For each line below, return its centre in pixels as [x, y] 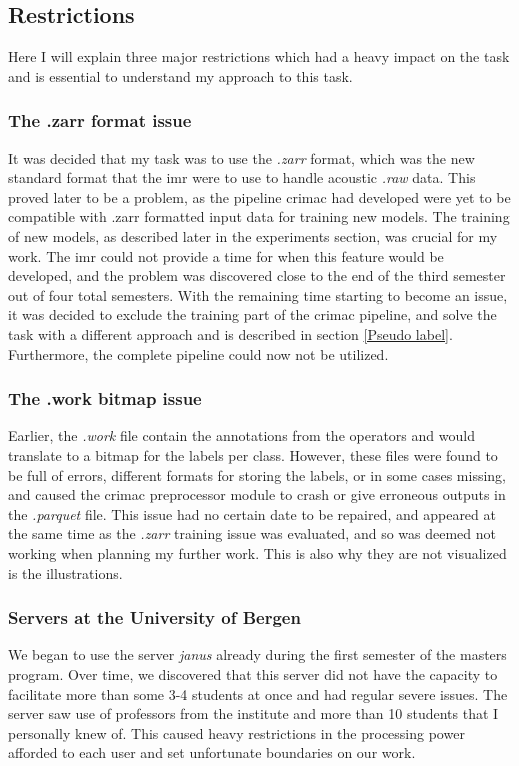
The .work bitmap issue [105, 398]
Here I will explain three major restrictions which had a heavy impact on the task [259, 56]
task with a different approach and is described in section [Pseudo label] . [230, 333]
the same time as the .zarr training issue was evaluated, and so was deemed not [252, 533]
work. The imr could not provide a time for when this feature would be [226, 255]
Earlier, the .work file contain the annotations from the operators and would [241, 435]
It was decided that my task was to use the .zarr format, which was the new [241, 157]
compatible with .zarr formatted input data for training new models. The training [259, 216]
